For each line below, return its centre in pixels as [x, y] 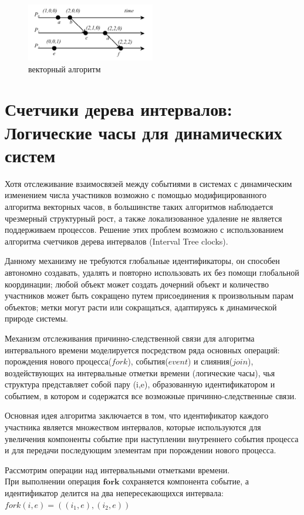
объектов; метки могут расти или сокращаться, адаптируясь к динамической [141, 307]
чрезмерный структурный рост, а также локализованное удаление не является [143, 218]
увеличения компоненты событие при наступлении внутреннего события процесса [152, 438]
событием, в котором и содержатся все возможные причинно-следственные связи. [151, 395]
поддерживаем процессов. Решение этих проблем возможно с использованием [144, 230]
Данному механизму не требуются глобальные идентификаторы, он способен [142, 261]
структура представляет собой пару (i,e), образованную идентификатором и [140, 384]
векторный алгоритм [65, 68]
